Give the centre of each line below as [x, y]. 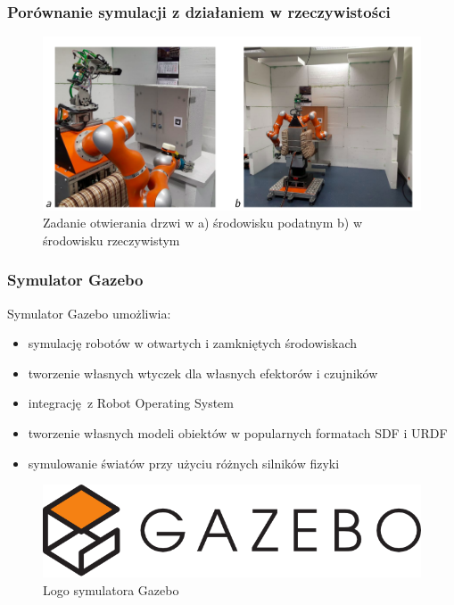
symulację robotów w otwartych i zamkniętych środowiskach [192, 343]
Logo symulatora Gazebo [111, 589]
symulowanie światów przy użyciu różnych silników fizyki [184, 463]
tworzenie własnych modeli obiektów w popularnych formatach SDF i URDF [238, 433]
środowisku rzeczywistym [111, 240]
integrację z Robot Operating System [131, 403]
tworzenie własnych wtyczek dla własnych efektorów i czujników [203, 373]
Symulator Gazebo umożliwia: [89, 313]
